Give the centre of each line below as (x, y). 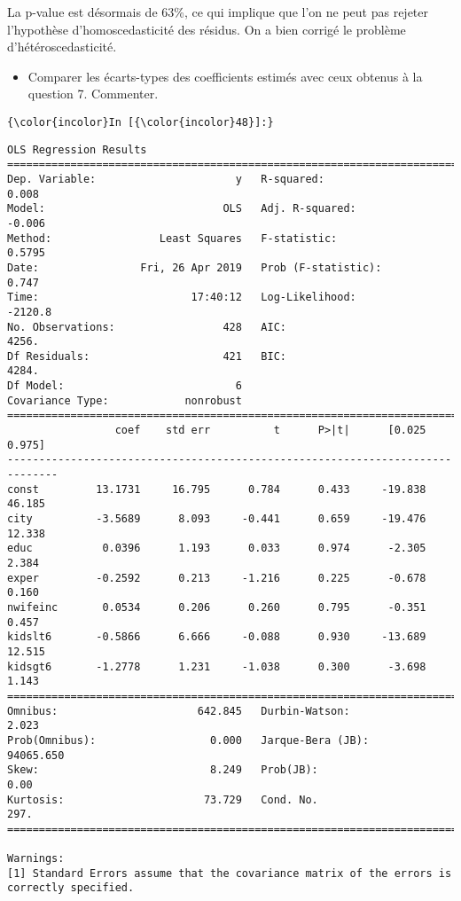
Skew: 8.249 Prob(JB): (163, 770)
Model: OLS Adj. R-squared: (182, 209)
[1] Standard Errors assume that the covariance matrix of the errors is (230, 873)
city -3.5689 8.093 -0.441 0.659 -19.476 (217, 519)
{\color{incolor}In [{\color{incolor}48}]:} (141, 122)
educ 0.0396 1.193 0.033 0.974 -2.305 (217, 548)
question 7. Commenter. (93, 94)
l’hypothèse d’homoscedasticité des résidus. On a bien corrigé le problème (207, 29)
